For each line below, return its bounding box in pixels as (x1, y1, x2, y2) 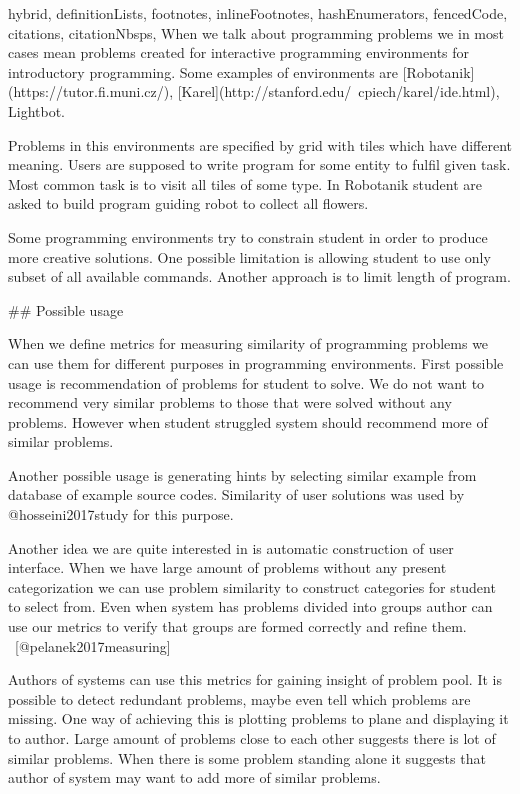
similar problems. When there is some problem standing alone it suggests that (8, 747, 486, 768)
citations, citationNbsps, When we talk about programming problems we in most (8, 22, 504, 43)
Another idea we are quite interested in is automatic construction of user (8, 537, 454, 558)
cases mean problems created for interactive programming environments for (8, 42, 470, 63)
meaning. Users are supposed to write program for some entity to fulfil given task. (8, 154, 511, 175)
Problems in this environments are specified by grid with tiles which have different (8, 134, 512, 155)
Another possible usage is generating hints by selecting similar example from (8, 464, 477, 485)
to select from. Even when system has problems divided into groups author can (8, 596, 493, 617)
